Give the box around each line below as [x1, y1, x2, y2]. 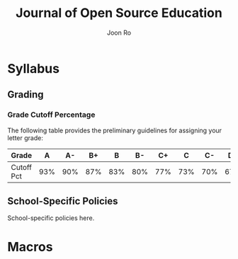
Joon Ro [106, 28, 132, 37]
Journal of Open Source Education [15, 5, 223, 21]
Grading [7, 88, 44, 100]
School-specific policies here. [7, 214, 95, 222]
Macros [7, 238, 53, 255]
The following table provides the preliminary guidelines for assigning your [7, 126, 222, 134]
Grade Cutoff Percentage [7, 110, 96, 120]
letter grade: [7, 133, 44, 142]
